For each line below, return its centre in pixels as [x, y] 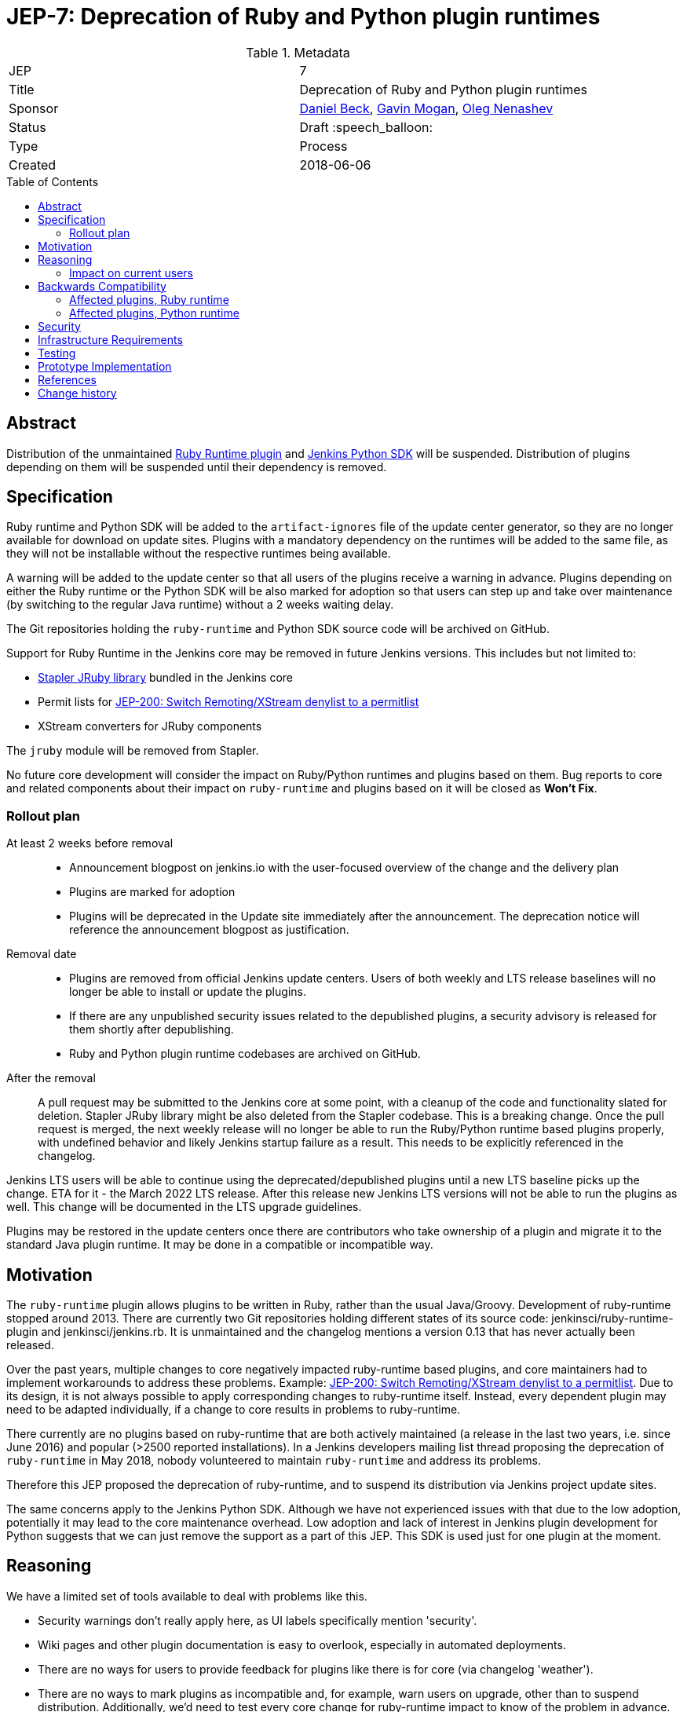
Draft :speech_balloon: [366, 127]
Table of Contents [53, 181]
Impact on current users [131, 273]
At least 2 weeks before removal [90, 843]
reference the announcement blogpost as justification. [209, 930]
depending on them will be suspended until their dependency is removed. [197, 466]
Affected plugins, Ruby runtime [149, 299]
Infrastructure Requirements [110, 339]
